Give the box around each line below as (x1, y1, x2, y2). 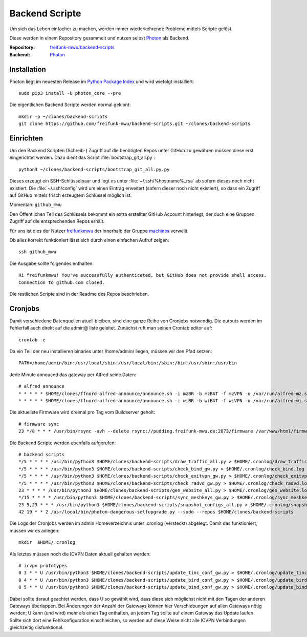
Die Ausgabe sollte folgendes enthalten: (9, 260, 94, 266)
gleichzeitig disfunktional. (9, 624, 64, 630)
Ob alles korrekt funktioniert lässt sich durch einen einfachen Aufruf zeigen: (9, 237, 169, 243)
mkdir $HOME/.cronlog (18, 540, 76, 545)
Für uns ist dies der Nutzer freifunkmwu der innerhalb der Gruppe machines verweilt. (9, 228, 189, 234)
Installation (9, 65, 46, 74)
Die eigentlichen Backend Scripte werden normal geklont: (9, 101, 131, 108)
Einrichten (9, 134, 43, 142)
